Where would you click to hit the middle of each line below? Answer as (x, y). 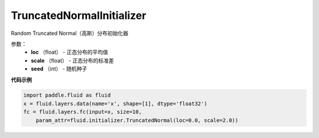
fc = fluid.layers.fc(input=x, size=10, (82, 112)
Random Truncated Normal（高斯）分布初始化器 (70, 33)
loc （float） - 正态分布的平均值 (70, 52)
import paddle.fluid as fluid (67, 95)
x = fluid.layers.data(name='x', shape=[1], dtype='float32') (115, 103)
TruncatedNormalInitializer (79, 15)
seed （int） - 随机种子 (59, 69)
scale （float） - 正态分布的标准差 (73, 60)
